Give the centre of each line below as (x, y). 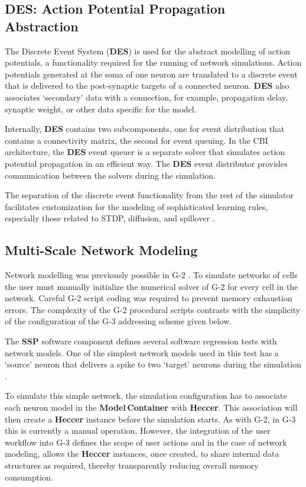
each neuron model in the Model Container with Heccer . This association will (151, 407)
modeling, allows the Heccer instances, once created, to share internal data (142, 454)
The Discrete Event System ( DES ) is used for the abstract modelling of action (148, 51)
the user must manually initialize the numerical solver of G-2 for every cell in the (152, 286)
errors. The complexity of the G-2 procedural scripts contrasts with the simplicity (153, 309)
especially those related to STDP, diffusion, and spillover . (110, 218)
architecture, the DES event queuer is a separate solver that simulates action (145, 152)
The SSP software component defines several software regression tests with (141, 341)
